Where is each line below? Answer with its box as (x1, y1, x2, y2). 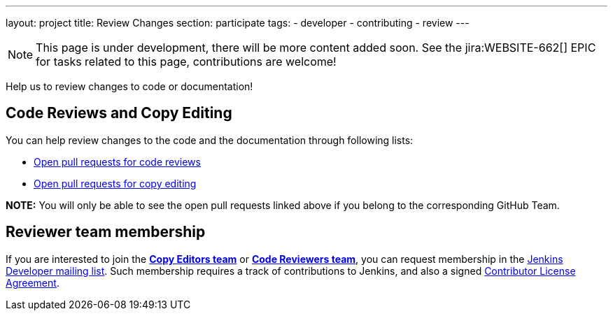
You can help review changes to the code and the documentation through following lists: (6, 134, 414, 146)
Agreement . (6, 276, 59, 289)
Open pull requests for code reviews (34, 155, 201, 168)
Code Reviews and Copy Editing (6, 104, 232, 122)
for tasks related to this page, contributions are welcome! (36, 55, 337, 69)
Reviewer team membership (6, 223, 206, 241)
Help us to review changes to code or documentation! (6, 80, 253, 92)
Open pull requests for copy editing (34, 177, 197, 189)
